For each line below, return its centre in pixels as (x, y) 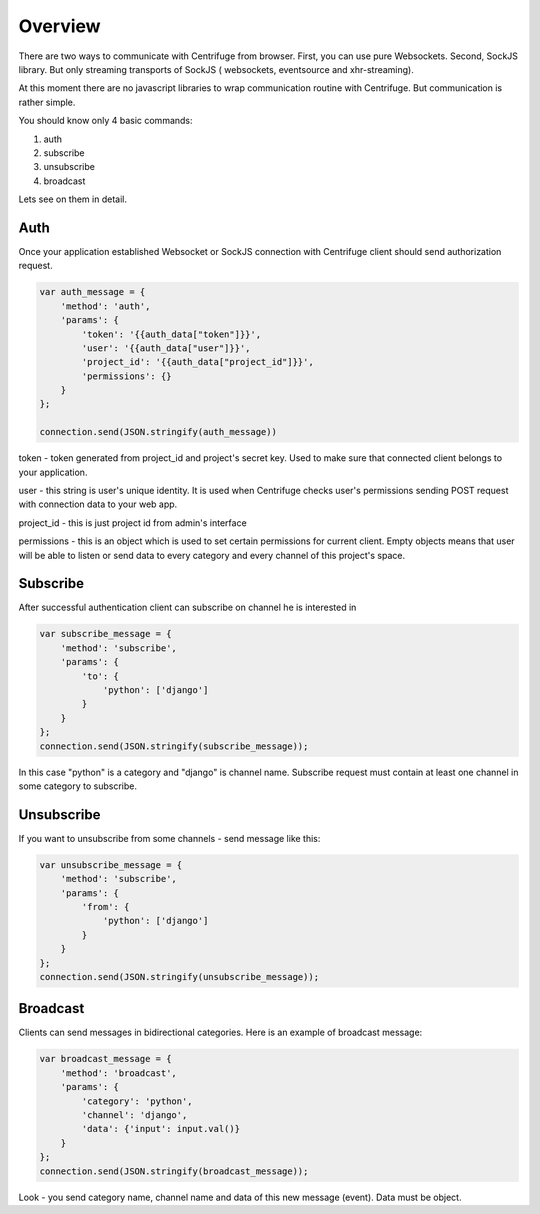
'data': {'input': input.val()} (160, 1129)
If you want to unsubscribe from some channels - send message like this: (169, 838)
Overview (59, 26)
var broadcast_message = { (105, 1059)
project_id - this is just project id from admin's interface (132, 522)
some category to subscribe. (77, 786)
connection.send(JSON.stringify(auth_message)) (158, 432)
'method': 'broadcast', (118, 1073)
